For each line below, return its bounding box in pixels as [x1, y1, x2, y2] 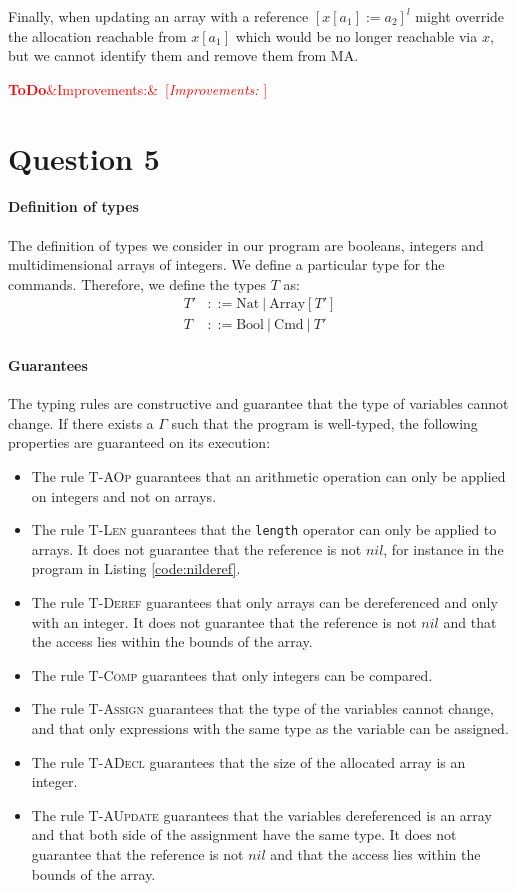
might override [415, 6, 505, 26]
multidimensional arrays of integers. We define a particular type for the [8, 254, 445, 275]
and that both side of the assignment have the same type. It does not [31, 824, 457, 845]
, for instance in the [383, 538, 504, 559]
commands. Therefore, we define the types [8, 273, 267, 294]
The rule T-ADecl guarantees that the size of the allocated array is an [31, 751, 466, 772]
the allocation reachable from [8, 25, 187, 46]
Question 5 [8, 137, 160, 178]
